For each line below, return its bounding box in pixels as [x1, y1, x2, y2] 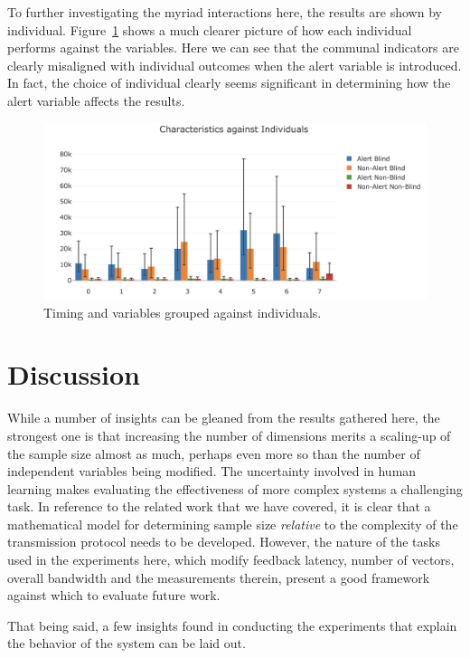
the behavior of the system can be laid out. [7, 634, 246, 653]
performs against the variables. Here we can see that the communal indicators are [7, 38, 459, 57]
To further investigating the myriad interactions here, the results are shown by [7, 3, 442, 21]
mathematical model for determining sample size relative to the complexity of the [7, 514, 458, 533]
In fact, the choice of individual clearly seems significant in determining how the [7, 73, 451, 92]
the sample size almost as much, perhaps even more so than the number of [7, 443, 420, 463]
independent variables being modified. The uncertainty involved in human [7, 462, 417, 481]
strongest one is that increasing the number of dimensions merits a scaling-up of [7, 425, 451, 444]
